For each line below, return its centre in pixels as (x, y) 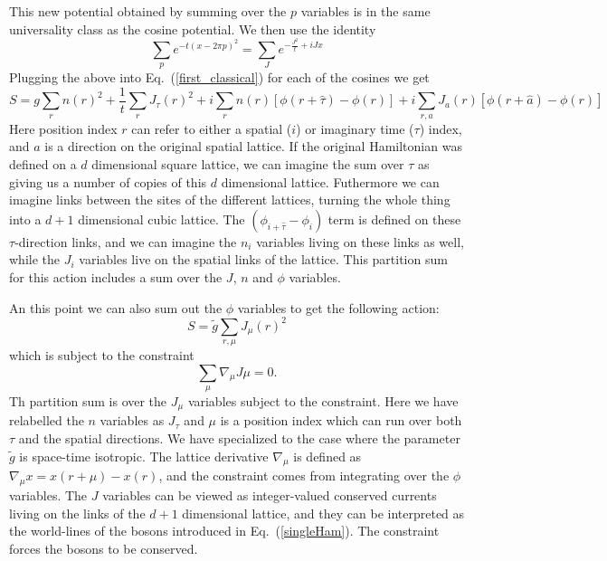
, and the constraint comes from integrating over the (304, 475)
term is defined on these (394, 219)
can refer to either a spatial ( (212, 128)
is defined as (327, 456)
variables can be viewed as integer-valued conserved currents (270, 495)
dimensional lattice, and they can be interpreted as (323, 513)
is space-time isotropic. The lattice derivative (144, 456)
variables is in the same (365, 11)
